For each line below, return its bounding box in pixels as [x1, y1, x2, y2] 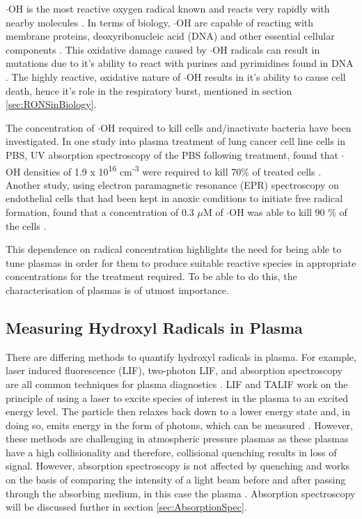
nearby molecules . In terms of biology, [6, 15, 171, 29]
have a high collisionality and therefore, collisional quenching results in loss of [6, 444, 337, 459]
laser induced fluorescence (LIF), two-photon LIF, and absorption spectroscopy [6, 363, 343, 378]
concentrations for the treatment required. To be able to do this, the [6, 269, 297, 284]
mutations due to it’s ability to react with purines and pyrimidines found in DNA [6, 56, 354, 70]
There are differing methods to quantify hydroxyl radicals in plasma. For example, [6, 349, 356, 364]
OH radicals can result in [212, 42, 320, 56]
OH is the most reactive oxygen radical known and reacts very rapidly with [8, 1, 330, 15]
